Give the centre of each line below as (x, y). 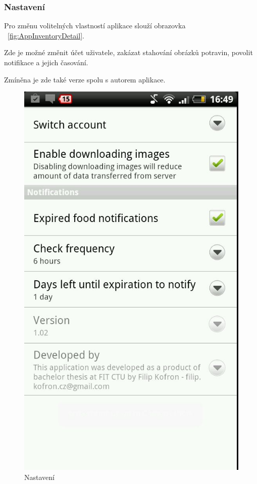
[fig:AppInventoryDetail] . (46, 35)
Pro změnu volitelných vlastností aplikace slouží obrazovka (95, 26)
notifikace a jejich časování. (46, 62)
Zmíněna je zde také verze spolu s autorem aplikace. (85, 79)
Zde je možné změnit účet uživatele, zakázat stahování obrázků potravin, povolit (128, 52)
